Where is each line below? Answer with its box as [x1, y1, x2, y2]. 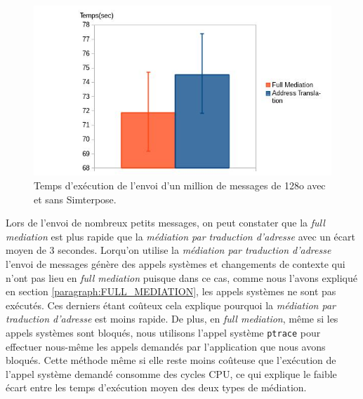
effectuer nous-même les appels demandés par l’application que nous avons [6, 339, 326, 353]
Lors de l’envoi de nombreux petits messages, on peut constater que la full [6, 215, 325, 230]
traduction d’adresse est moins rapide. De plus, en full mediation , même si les [6, 311, 338, 326]
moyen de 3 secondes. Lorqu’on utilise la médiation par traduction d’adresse [6, 243, 331, 257]
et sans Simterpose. [34, 191, 117, 206]
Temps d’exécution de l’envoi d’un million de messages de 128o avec [34, 177, 326, 192]
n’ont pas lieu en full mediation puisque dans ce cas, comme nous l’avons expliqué [6, 270, 357, 285]
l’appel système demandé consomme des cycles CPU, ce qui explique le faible [6, 366, 337, 381]
